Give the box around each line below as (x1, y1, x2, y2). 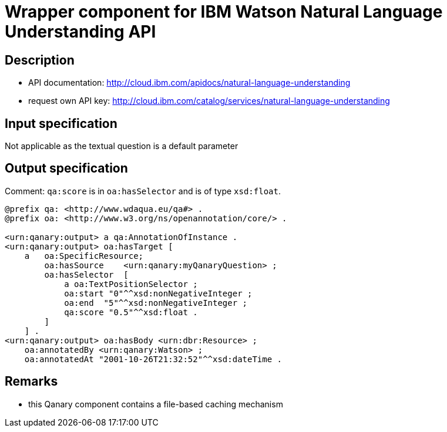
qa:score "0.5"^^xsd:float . (64, 307, 198, 317)
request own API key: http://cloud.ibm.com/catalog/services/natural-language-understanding (28, 96, 390, 106)
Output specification (5, 161, 128, 176)
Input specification (5, 116, 117, 131)
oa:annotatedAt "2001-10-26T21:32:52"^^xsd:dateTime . (24, 354, 283, 364)
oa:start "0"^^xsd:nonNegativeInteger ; (64, 288, 253, 298)
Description (5, 52, 75, 67)
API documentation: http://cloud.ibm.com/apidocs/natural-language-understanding (28, 77, 351, 88)
